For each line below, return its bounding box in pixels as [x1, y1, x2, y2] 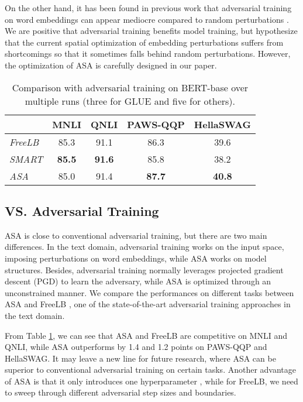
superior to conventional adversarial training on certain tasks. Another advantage [5, 363, 297, 376]
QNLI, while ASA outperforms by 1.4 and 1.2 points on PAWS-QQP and [5, 341, 267, 353]
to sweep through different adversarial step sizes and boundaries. [5, 386, 236, 398]
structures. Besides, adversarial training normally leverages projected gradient [5, 263, 284, 276]
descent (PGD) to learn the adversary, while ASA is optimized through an [5, 275, 271, 287]
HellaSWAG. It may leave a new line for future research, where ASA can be [5, 352, 276, 364]
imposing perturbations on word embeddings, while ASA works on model [5, 252, 267, 264]
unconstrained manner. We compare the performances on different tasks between [5, 286, 294, 298]
